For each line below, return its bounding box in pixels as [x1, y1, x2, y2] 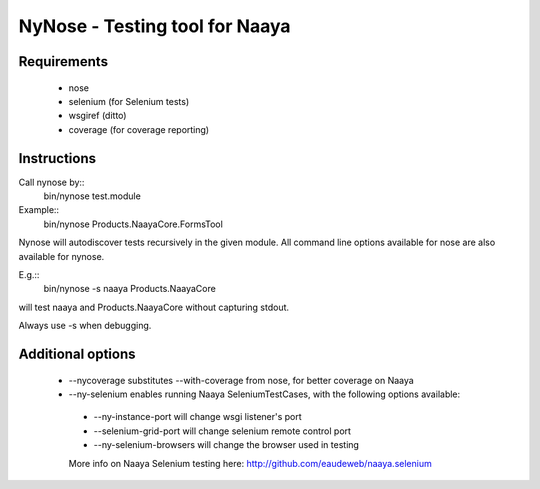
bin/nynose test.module [43, 190, 142, 202]
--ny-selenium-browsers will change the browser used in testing [93, 439, 360, 451]
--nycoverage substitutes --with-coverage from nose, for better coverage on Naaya [68, 374, 414, 386]
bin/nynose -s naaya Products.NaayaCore [43, 283, 217, 295]
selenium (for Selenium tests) [68, 95, 190, 107]
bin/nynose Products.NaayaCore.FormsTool [43, 218, 224, 230]
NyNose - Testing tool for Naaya [18, 15, 291, 37]
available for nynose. [18, 250, 105, 262]
